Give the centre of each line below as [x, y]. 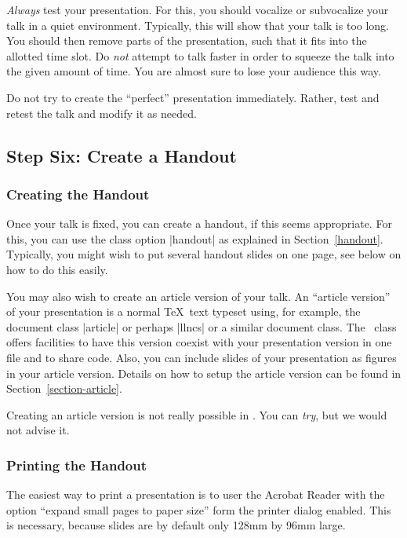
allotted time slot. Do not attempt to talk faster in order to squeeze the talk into [200, 55]
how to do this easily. [57, 269]
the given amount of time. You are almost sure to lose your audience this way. [194, 71]
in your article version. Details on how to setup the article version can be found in [204, 373]
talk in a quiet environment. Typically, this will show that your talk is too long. [198, 25]
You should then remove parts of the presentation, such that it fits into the [187, 40]
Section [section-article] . [64, 388]
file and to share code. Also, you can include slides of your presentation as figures [202, 357]
